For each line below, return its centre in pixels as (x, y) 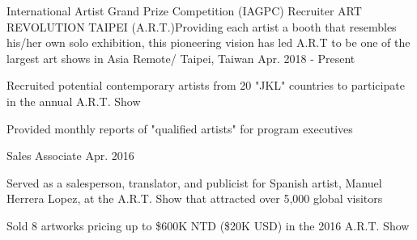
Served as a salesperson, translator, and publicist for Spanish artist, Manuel (194, 182)
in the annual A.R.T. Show (74, 101)
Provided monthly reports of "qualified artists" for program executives (180, 128)
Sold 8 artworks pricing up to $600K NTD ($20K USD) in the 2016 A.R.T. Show (208, 225)
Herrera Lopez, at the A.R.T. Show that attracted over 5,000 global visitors (195, 198)
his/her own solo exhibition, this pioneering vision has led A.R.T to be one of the (208, 42)
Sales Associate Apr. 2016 (70, 156)
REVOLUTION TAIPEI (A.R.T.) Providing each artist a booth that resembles (202, 26)
